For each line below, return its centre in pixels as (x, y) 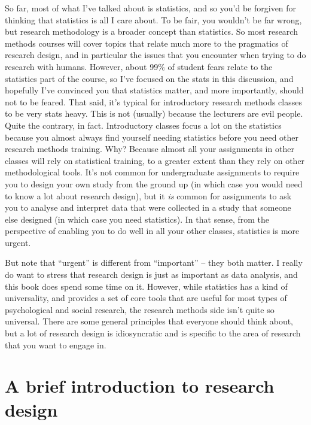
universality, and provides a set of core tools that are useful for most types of (146, 298)
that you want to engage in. (56, 344)
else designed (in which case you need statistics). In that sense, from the (137, 219)
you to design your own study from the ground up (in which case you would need (154, 183)
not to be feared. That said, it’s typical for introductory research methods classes (153, 101)
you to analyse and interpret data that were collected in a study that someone (148, 207)
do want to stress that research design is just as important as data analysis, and (151, 274)
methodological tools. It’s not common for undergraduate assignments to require (152, 172)
